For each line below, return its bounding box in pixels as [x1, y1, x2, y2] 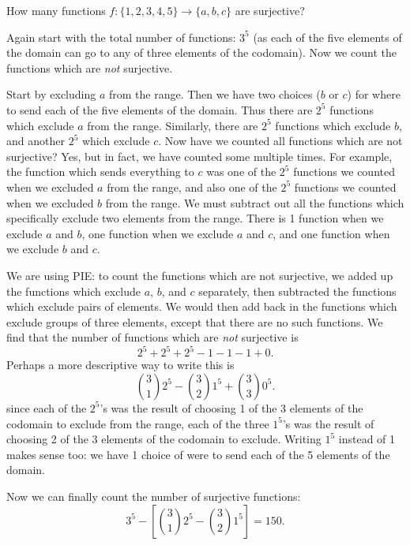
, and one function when [273, 225, 390, 241]
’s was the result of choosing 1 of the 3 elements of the [100, 399, 363, 416]
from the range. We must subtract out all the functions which [105, 194, 404, 211]
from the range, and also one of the [107, 178, 277, 195]
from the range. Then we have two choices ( [108, 86, 321, 103]
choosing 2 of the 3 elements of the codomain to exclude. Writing [6, 431, 322, 447]
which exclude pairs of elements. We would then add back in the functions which [6, 298, 397, 315]
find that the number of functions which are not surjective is [6, 329, 299, 345]
